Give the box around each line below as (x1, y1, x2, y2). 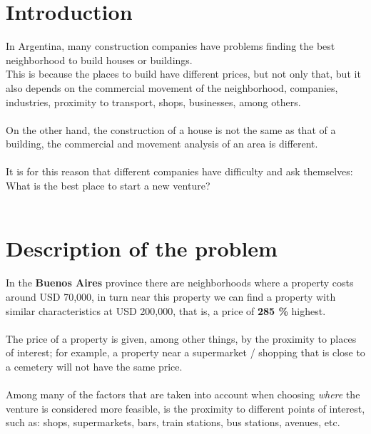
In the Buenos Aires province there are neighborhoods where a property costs (6, 275, 354, 290)
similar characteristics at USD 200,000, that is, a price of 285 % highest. (6, 303, 326, 318)
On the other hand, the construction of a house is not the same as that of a (6, 122, 336, 137)
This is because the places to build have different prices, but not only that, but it (6, 66, 361, 81)
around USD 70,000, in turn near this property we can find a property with (6, 289, 336, 304)
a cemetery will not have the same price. (6, 358, 183, 373)
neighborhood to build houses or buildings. (6, 52, 193, 67)
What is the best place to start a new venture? (6, 178, 210, 193)
